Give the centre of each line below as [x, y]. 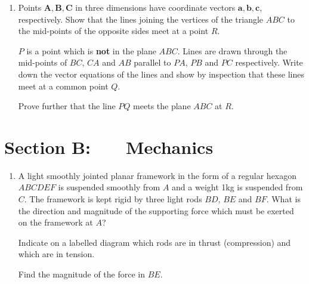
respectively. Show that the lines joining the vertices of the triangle [141, 19]
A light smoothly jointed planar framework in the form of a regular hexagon [157, 175]
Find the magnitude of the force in [81, 274]
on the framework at [55, 222]
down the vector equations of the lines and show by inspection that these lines [161, 74]
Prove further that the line [67, 106]
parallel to [152, 62]
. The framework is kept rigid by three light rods [113, 199]
